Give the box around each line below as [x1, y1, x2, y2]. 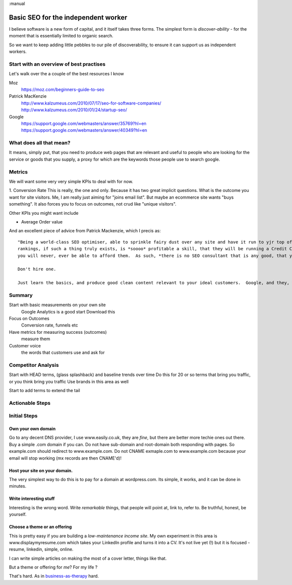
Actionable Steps [9, 399, 51, 406]
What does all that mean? [9, 139, 71, 146]
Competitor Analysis [9, 361, 59, 368]
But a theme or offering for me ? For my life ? [9, 564, 98, 570]
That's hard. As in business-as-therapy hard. [9, 573, 99, 579]
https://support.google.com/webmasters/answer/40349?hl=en [21, 127, 147, 133]
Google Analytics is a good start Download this [21, 309, 115, 314]
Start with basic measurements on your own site [9, 302, 106, 308]
